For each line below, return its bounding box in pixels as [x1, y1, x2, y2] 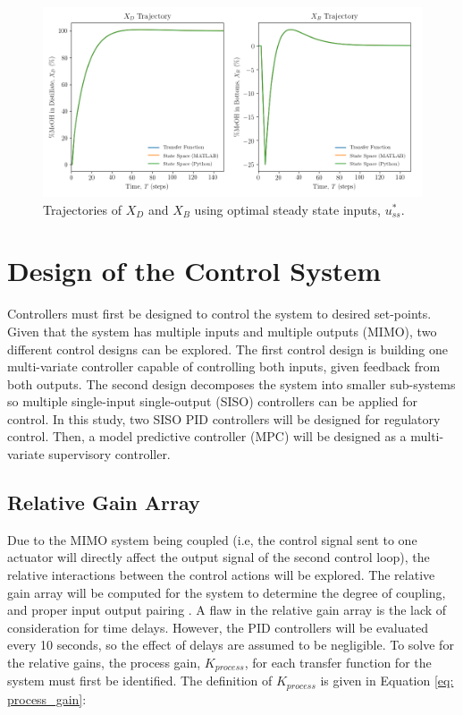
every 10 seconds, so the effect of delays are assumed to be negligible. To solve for [7, 635, 454, 654]
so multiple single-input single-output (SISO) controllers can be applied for [7, 392, 417, 411]
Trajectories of [43, 200, 122, 218]
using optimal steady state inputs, [194, 200, 381, 218]
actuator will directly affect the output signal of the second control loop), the [7, 548, 430, 566]
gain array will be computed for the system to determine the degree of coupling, [7, 583, 446, 601]
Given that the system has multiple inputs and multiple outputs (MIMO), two [7, 321, 437, 340]
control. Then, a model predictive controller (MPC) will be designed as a [7, 427, 407, 446]
